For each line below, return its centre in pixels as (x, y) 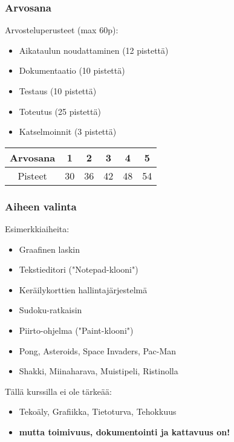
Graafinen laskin (49, 249)
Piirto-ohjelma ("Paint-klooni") (76, 330)
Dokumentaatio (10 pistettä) (72, 70)
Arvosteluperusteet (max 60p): (62, 30)
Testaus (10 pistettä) (58, 91)
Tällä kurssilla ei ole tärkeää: (58, 391)
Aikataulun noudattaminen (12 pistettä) (94, 50)
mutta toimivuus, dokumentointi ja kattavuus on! (125, 431)
